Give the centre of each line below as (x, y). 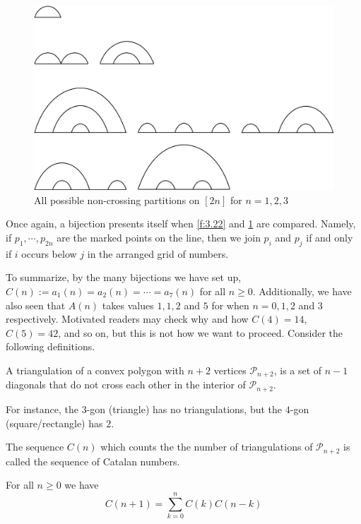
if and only (330, 238)
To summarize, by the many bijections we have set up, (124, 277)
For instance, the (42, 409)
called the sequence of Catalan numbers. (93, 461)
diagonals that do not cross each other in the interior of (126, 385)
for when (230, 305)
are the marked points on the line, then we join (159, 238)
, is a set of (298, 370)
